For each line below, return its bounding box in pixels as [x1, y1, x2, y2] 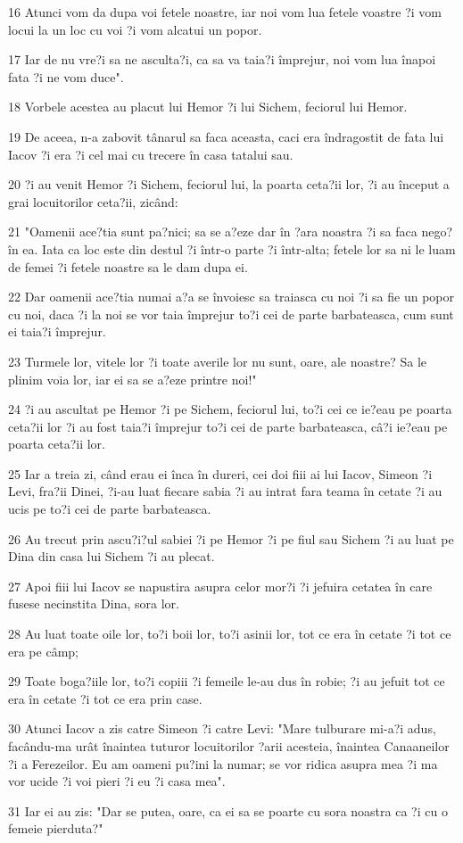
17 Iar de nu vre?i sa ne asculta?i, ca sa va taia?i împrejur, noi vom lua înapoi [8, 50, 436, 69]
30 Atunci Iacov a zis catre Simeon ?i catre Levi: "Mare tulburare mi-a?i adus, [8, 719, 436, 738]
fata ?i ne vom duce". [8, 67, 124, 86]
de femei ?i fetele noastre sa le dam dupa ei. [8, 257, 248, 276]
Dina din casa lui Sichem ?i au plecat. [8, 547, 215, 566]
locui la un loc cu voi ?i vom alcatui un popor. [8, 20, 262, 38]
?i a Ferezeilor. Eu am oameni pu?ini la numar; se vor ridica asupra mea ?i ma [8, 754, 438, 773]
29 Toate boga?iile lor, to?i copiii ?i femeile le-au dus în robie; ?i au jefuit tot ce [8, 672, 445, 690]
